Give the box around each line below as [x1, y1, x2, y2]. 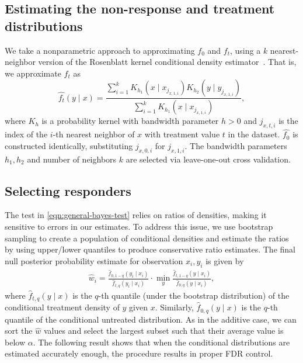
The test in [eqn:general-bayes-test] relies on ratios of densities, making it [5, 209, 267, 221]
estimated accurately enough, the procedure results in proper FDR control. [5, 347, 273, 359]
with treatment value [144, 128, 220, 140]
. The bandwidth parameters [184, 139, 287, 151]
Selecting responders [5, 181, 131, 199]
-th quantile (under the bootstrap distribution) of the [98, 289, 290, 301]
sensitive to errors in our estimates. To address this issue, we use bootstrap [5, 220, 273, 233]
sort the [5, 324, 33, 337]
